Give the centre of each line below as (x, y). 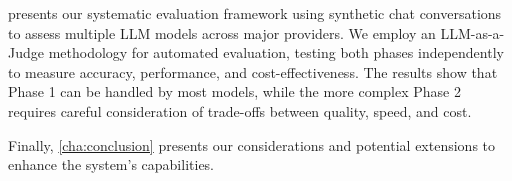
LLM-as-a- (472, 32)
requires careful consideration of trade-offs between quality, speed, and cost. (240, 110)
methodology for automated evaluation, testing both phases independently (276, 52)
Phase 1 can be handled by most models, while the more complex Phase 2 (234, 91)
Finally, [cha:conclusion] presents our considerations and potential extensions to (252, 144)
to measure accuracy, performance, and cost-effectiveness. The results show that (253, 71)
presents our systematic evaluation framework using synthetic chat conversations (255, 13)
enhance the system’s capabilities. (111, 164)
